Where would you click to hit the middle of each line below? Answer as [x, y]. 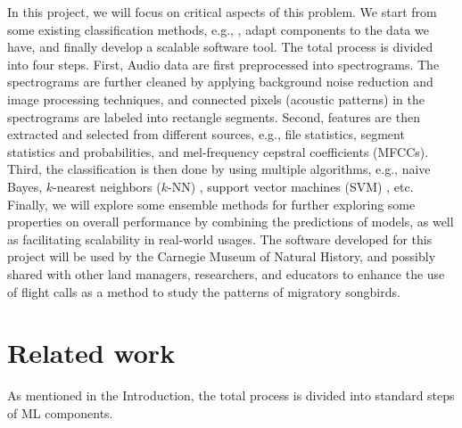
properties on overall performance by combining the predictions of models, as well [231, 222]
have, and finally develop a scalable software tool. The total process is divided [220, 47]
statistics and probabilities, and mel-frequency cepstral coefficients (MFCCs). [218, 151]
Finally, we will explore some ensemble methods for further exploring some [211, 204]
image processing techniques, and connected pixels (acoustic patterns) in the [216, 99]
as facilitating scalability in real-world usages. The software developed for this [220, 239]
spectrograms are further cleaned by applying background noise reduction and [220, 82]
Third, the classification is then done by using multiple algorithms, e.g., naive [219, 169]
